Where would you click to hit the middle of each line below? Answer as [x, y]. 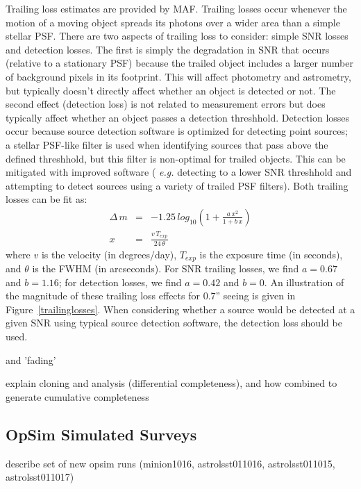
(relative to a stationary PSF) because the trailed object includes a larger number [179, 63]
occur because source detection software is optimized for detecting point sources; [177, 131]
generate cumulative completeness [77, 396]
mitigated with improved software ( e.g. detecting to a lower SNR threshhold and [179, 172]
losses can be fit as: [47, 199]
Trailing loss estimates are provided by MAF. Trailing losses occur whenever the [176, 8]
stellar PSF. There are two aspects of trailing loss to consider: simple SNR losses [177, 36]
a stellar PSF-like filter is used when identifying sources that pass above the [167, 144]
